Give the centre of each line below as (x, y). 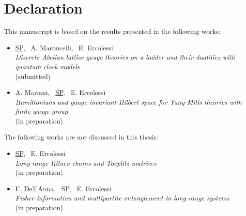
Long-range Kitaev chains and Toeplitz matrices (86, 162)
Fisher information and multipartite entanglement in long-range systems (122, 198)
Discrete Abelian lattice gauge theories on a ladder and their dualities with (125, 57)
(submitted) (33, 76)
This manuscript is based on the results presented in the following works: (112, 31)
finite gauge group (42, 111)
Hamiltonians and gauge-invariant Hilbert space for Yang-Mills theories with (129, 101)
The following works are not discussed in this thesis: (81, 137)
